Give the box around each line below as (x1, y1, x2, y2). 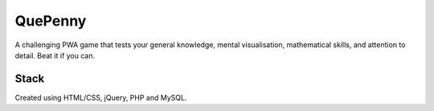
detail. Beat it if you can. (14, 50, 96, 60)
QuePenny (14, 12, 87, 30)
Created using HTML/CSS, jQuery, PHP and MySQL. (14, 93, 187, 102)
